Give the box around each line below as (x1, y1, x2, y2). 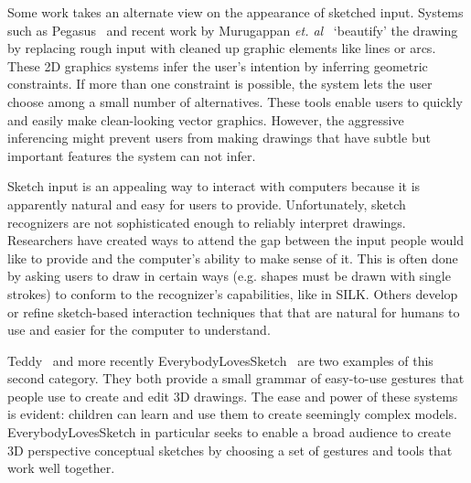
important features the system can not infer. (7, 145, 256, 165)
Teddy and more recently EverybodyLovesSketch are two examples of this (7, 350, 434, 370)
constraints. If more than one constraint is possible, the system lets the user (7, 74, 433, 93)
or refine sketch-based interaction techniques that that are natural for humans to (7, 302, 460, 321)
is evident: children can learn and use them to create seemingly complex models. (7, 404, 457, 424)
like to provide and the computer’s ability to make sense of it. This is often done (7, 248, 458, 267)
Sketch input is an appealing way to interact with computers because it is (7, 177, 421, 196)
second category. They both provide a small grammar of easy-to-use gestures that (7, 369, 465, 388)
